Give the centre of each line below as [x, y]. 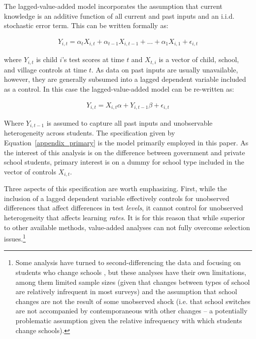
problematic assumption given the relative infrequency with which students [129, 321]
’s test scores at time [93, 59]
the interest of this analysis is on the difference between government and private [125, 152]
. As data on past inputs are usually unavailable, [165, 69]
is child [47, 59]
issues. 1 [15, 238]
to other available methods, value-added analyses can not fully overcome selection [127, 227]
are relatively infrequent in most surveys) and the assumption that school [126, 291]
